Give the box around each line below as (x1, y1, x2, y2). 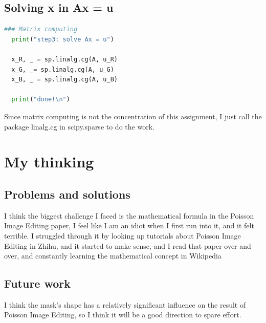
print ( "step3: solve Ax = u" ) (11, 35, 114, 43)
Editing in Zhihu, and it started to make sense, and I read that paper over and (4, 240, 251, 251)
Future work (4, 275, 71, 291)
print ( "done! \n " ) (11, 96, 70, 103)
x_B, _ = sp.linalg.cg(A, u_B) (11, 76, 118, 83)
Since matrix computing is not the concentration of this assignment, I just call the (4, 111, 262, 121)
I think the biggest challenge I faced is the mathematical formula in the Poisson (4, 210, 254, 221)
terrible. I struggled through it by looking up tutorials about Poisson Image (4, 230, 241, 241)
